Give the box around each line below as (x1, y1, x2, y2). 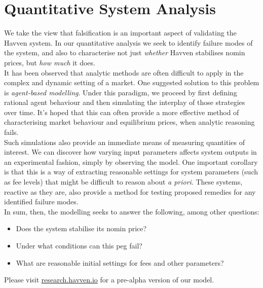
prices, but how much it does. (4, 57, 95, 67)
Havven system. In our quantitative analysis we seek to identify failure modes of (4, 37, 253, 48)
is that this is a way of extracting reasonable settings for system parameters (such (4, 166, 258, 177)
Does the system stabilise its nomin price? (16, 223, 147, 234)
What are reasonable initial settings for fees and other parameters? (16, 257, 224, 268)
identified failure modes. (4, 196, 79, 207)
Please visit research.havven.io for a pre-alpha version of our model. (4, 274, 214, 285)
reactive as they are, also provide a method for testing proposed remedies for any (4, 186, 256, 197)
